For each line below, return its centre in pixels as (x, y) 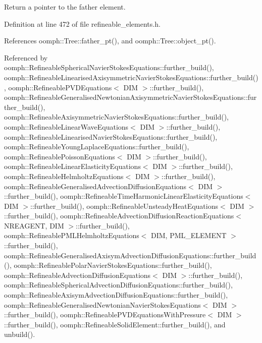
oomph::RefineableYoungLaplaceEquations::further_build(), (97, 147)
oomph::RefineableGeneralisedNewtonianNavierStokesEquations (102, 304)
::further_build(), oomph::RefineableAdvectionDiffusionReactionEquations (119, 216)
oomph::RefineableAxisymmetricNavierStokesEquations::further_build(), (116, 117)
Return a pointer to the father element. (65, 7)
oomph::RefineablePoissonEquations (60, 156)
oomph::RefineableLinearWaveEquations (66, 126)
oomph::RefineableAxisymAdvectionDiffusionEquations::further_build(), (116, 295)
